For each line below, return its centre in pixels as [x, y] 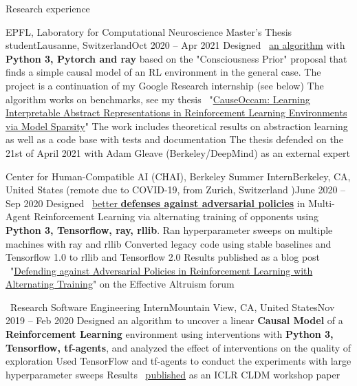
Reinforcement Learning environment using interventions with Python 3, [170, 334]
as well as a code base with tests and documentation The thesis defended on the [174, 139]
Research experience [48, 8]
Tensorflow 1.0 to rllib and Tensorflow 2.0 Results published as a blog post [163, 257]
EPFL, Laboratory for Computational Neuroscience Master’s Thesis [149, 31]
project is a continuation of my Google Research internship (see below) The [165, 85]
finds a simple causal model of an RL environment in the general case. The [163, 72]
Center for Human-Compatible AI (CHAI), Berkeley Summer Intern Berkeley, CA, [178, 176]
